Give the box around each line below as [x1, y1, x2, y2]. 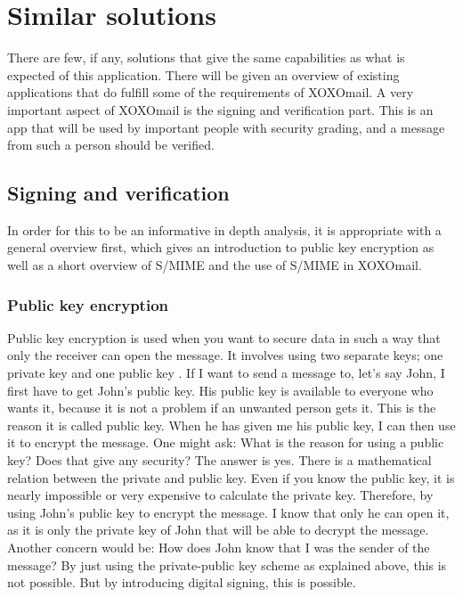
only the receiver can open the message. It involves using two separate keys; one [7, 346, 443, 364]
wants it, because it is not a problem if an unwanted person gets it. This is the [7, 398, 436, 417]
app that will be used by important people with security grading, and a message [7, 118, 445, 136]
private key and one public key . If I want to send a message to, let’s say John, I [7, 364, 445, 382]
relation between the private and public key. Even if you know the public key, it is [7, 468, 455, 487]
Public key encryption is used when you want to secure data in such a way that [7, 328, 441, 347]
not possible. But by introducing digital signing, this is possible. [7, 573, 356, 592]
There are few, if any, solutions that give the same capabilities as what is [7, 48, 405, 67]
